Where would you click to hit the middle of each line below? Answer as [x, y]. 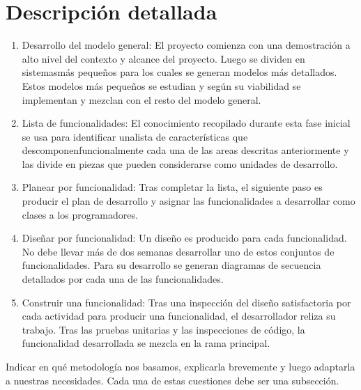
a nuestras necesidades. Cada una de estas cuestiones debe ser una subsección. [172, 380]
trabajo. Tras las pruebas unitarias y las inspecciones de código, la [163, 329]
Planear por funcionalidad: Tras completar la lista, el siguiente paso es [172, 187]
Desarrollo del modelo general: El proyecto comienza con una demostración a [186, 45]
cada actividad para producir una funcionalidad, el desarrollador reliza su [179, 316]
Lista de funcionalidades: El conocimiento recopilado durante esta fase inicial [186, 123]
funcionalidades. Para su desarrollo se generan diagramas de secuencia [171, 265]
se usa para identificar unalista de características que [135, 136]
